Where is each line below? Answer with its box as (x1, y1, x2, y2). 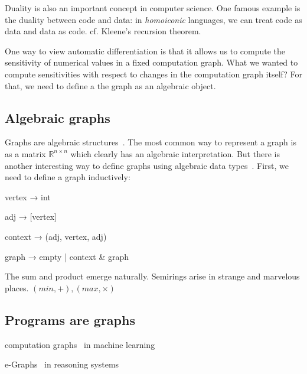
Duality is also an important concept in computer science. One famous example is (5, 2, 301, 14)
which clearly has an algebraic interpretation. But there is (70, 147, 280, 160)
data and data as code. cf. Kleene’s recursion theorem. (5, 25, 201, 37)
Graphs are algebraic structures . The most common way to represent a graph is (5, 136, 296, 148)
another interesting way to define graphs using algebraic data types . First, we (5, 159, 289, 171)
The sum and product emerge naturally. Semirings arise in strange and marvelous (5, 270, 300, 282)
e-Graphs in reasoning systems (5, 358, 119, 370)
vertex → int (5, 190, 51, 203)
